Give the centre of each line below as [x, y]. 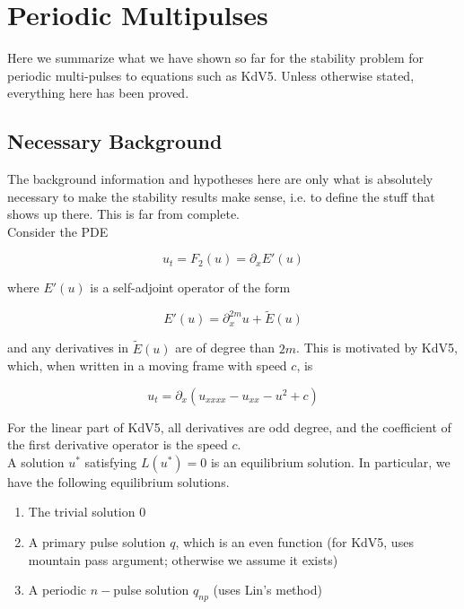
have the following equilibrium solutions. [118, 481]
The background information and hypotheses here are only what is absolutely [220, 179]
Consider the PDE [58, 231]
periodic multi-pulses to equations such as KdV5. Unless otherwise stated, [211, 75]
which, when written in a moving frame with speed [147, 365]
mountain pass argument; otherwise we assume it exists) [183, 559]
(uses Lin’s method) [267, 590]
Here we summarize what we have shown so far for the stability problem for [216, 58]
